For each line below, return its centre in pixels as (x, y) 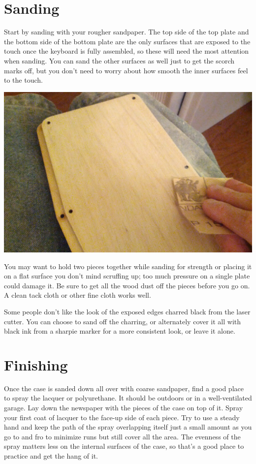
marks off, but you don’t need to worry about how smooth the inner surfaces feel (126, 70)
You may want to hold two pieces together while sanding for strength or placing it (128, 266)
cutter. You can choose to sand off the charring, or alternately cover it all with (123, 321)
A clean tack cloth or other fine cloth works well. (78, 295)
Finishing (36, 364)
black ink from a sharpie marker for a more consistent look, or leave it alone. (120, 331)
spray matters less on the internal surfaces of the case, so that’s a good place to (124, 446)
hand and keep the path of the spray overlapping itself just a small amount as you (128, 427)
